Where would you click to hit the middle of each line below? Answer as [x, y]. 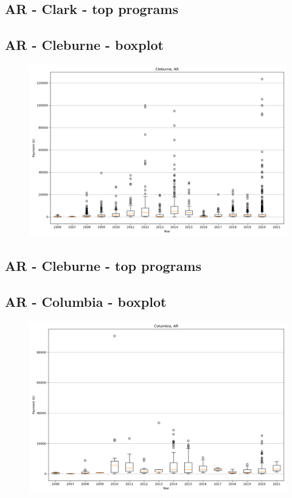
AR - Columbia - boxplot [86, 302]
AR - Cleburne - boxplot [84, 45]
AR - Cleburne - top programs [103, 266]
